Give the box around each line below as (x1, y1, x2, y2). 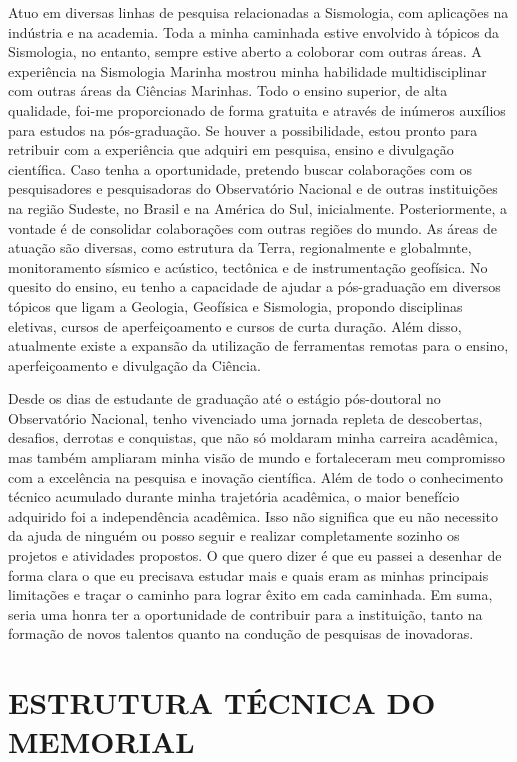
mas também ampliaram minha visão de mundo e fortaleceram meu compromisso (8, 447, 506, 468)
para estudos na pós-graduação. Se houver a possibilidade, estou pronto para (8, 119, 478, 140)
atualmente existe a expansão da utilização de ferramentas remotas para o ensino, (8, 335, 509, 356)
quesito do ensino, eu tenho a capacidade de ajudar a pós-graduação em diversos (8, 276, 501, 297)
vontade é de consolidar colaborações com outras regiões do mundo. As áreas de (8, 217, 498, 238)
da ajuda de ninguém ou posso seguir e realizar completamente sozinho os (8, 525, 460, 546)
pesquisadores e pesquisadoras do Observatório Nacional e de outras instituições (8, 178, 498, 199)
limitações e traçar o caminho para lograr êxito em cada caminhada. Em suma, (8, 584, 493, 605)
